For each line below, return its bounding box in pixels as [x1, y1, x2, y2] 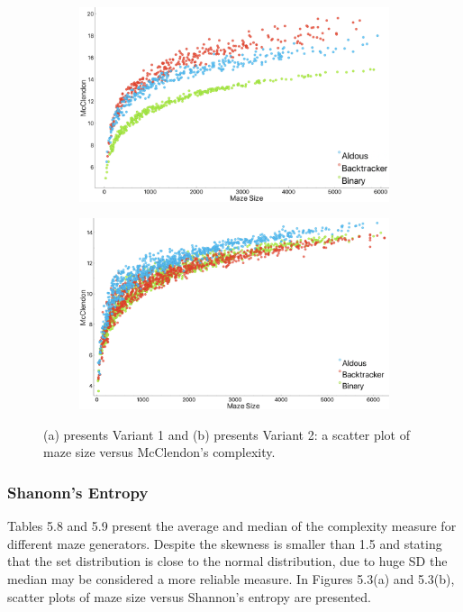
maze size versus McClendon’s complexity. [43, 443, 276, 461]
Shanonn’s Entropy [7, 480, 149, 503]
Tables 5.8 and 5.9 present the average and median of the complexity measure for [7, 516, 457, 535]
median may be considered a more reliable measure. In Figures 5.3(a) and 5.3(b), [7, 570, 455, 589]
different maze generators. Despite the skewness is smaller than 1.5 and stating [7, 534, 442, 553]
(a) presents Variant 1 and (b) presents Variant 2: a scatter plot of [43, 425, 410, 443]
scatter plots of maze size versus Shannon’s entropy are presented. [7, 587, 371, 606]
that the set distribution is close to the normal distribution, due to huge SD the [7, 552, 448, 571]
